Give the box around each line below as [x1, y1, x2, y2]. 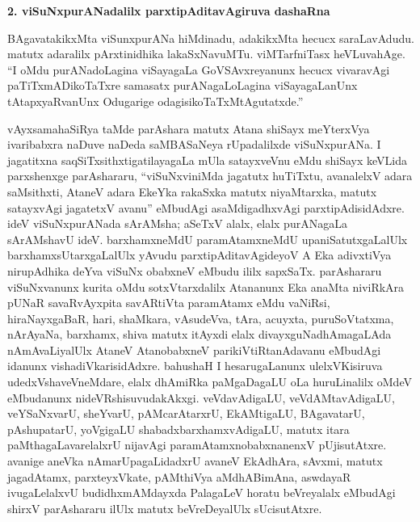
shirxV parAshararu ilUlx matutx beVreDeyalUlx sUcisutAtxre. [7, 499, 322, 516]
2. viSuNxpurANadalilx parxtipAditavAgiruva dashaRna [7, 2, 330, 19]
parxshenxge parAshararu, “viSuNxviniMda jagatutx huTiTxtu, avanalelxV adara [7, 167, 413, 184]
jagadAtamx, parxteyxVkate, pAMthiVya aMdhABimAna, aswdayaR [7, 468, 351, 485]
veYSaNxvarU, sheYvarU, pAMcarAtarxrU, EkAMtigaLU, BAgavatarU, [7, 405, 365, 422]
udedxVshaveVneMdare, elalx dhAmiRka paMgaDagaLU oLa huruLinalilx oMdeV [7, 373, 412, 390]
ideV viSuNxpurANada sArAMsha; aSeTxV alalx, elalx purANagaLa [7, 215, 347, 232]
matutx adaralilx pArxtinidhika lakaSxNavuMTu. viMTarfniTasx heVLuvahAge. [7, 45, 405, 62]
